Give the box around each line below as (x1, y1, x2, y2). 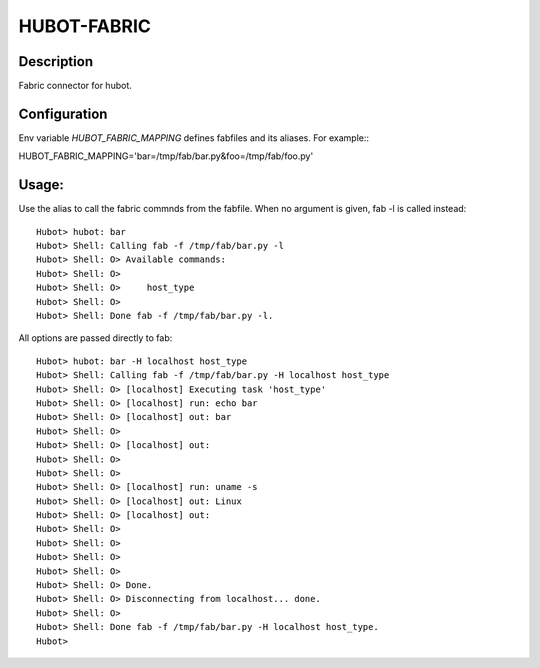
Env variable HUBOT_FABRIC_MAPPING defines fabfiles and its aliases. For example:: (18, 131, 370, 144)
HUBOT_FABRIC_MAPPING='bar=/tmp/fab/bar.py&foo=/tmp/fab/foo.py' (18, 150, 314, 162)
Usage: (18, 176, 65, 194)
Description (18, 53, 94, 70)
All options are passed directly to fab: (18, 332, 173, 344)
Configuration (18, 105, 108, 122)
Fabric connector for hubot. (18, 80, 132, 92)
